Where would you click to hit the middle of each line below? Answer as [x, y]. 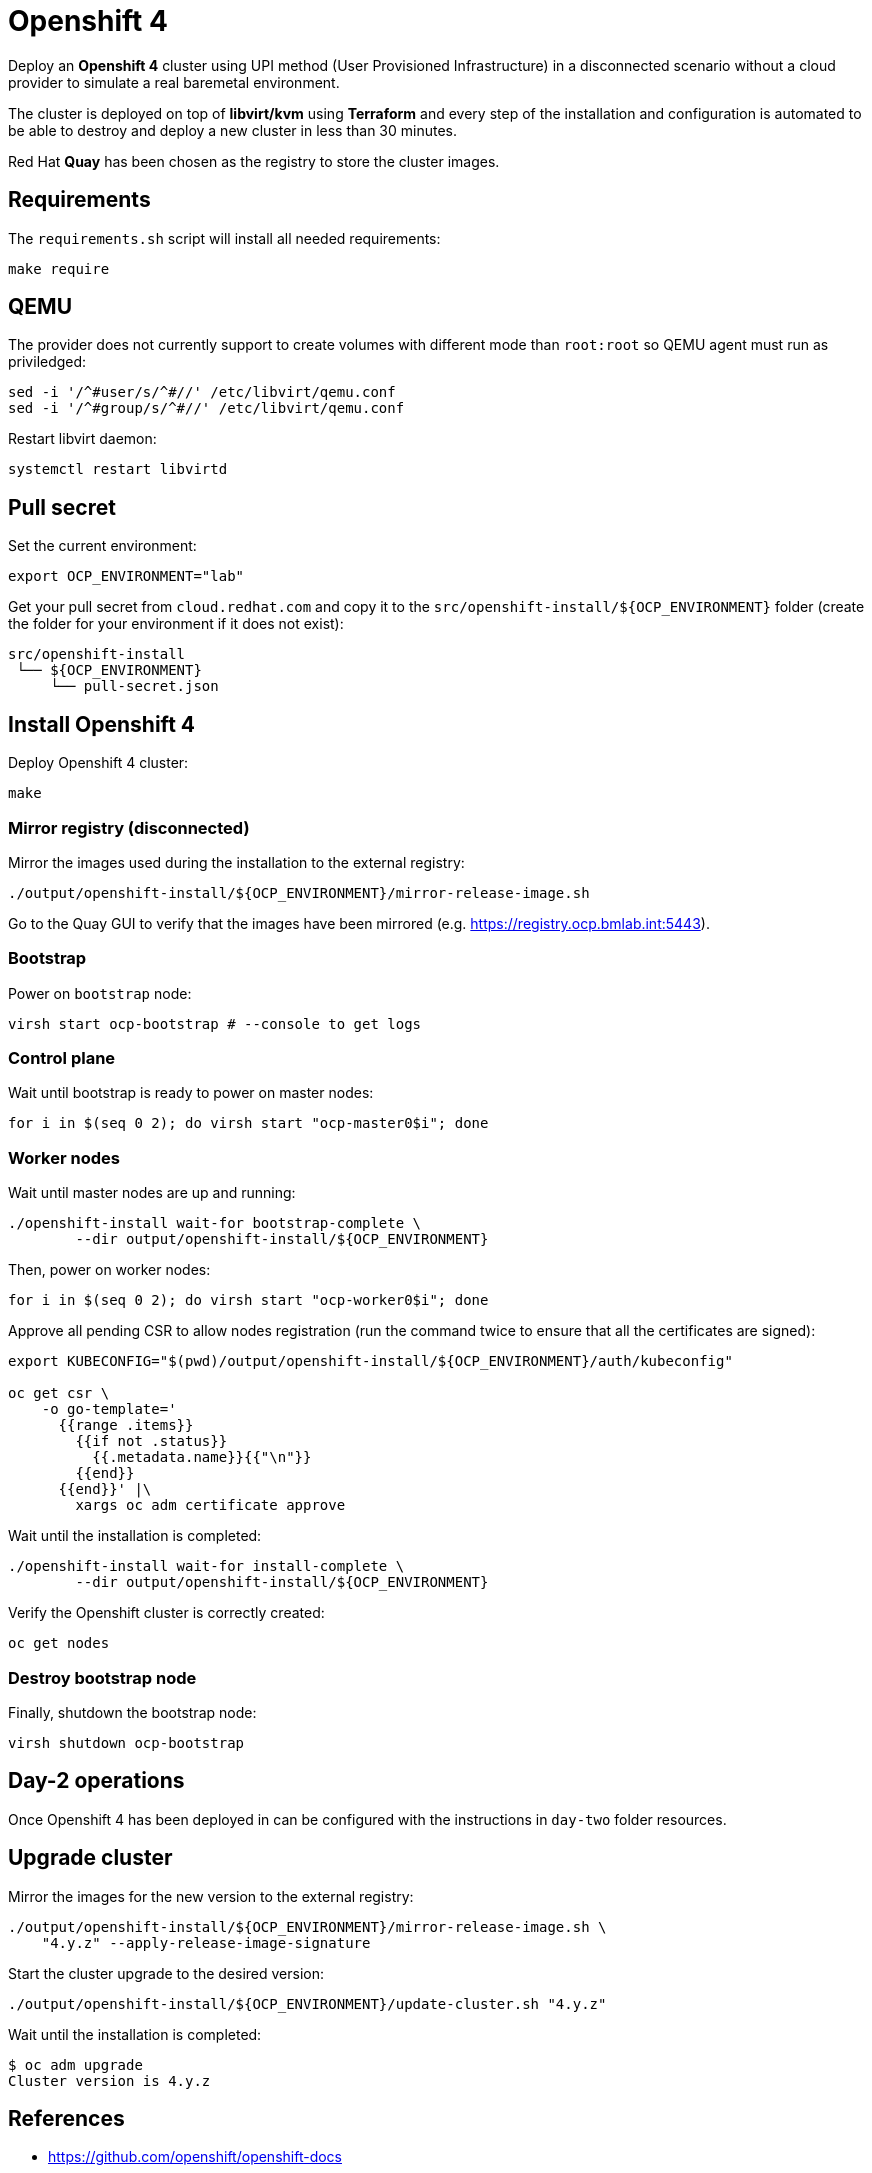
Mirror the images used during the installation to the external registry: [236, 862]
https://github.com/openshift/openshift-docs [195, 2157]
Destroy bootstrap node [102, 1677]
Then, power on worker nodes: [109, 1270]
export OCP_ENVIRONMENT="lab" [126, 576]
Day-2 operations [96, 1781]
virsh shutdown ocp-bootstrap [126, 1742]
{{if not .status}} [151, 1441]
